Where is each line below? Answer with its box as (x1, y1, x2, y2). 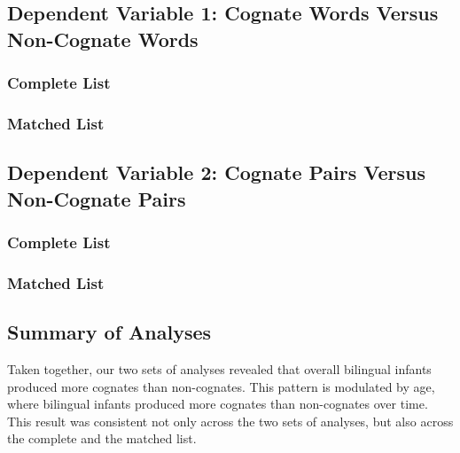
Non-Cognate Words (7, 25, 199, 52)
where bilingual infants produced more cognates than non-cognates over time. (7, 394, 428, 413)
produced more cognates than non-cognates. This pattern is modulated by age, (7, 377, 435, 395)
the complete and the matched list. (7, 429, 197, 448)
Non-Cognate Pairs (7, 184, 186, 212)
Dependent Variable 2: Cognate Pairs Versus (7, 159, 426, 186)
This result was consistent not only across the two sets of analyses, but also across (7, 411, 454, 430)
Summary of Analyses (7, 318, 212, 346)
